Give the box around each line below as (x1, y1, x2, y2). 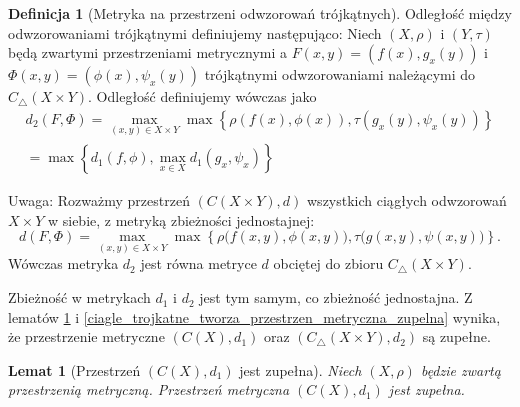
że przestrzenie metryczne (8, 326, 165, 347)
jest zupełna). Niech (239, 359, 362, 380)
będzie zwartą (420, 359, 501, 380)
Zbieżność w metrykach (8, 287, 151, 308)
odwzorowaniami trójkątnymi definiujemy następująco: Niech (8, 22, 382, 43)
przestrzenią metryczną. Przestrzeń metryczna (8, 379, 290, 400)
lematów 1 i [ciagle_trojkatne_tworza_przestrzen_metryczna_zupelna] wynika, (8, 306, 501, 327)
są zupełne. (422, 326, 491, 347)
